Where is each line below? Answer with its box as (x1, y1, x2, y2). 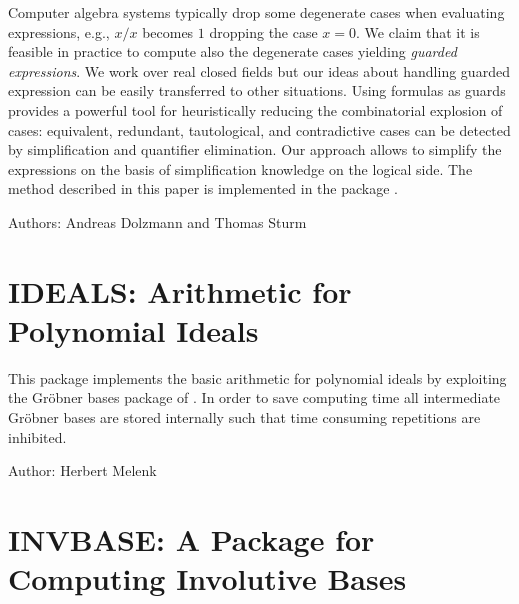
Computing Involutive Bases (8, 558, 407, 599)
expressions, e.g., (8, 21, 110, 42)
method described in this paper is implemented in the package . (8, 178, 398, 199)
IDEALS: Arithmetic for (8, 270, 352, 311)
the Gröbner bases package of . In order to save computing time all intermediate (8, 387, 501, 408)
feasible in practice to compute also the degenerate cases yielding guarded (8, 41, 457, 62)
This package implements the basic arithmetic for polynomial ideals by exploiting (8, 367, 507, 388)
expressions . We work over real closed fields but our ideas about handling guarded (8, 60, 510, 81)
